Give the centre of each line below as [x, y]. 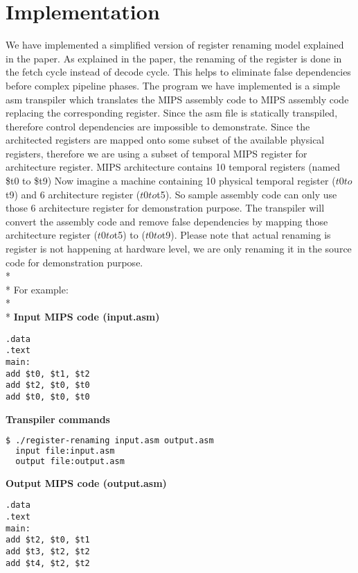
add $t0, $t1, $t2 [48, 374]
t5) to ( [129, 235]
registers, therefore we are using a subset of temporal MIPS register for [156, 153]
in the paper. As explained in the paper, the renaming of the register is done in [174, 58]
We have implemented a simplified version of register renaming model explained [175, 45]
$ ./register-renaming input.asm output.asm [110, 441]
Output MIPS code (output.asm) [86, 482]
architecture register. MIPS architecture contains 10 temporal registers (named [173, 167]
